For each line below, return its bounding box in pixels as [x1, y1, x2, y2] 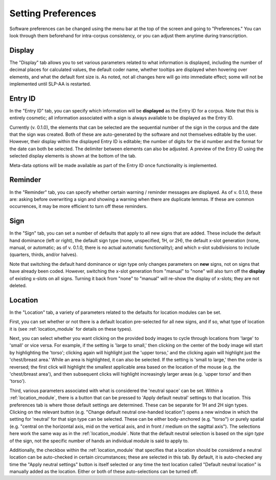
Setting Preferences [9, 8, 97, 19]
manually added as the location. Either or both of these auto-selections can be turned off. [9, 468, 198, 475]
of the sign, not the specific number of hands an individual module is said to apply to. [9, 438, 189, 444]
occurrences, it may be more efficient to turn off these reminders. [9, 203, 148, 210]
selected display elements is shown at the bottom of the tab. [9, 153, 136, 159]
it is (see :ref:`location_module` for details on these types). [9, 326, 132, 332]
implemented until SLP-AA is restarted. [9, 81, 91, 87]
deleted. [9, 282, 27, 288]
